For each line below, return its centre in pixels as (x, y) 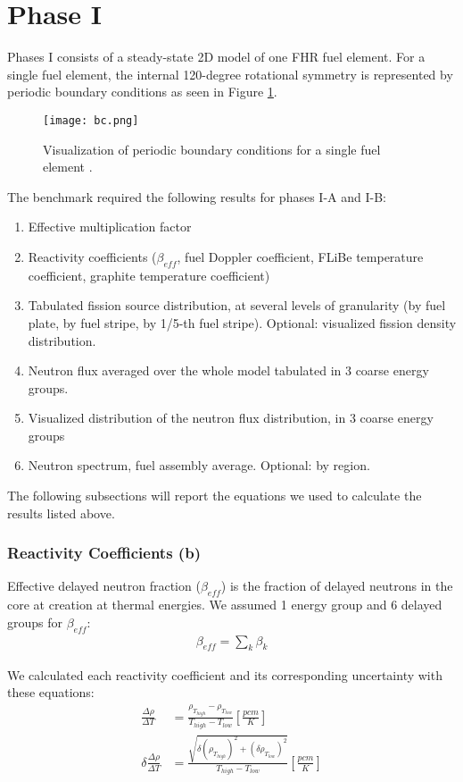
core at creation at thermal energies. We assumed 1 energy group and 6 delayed (225, 605)
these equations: (51, 692)
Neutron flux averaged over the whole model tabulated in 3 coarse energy (228, 370)
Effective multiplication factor (110, 227)
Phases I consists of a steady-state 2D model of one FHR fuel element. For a (216, 57)
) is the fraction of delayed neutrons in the (337, 586)
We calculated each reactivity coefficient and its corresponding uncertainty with (225, 674)
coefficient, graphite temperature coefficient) (149, 275)
